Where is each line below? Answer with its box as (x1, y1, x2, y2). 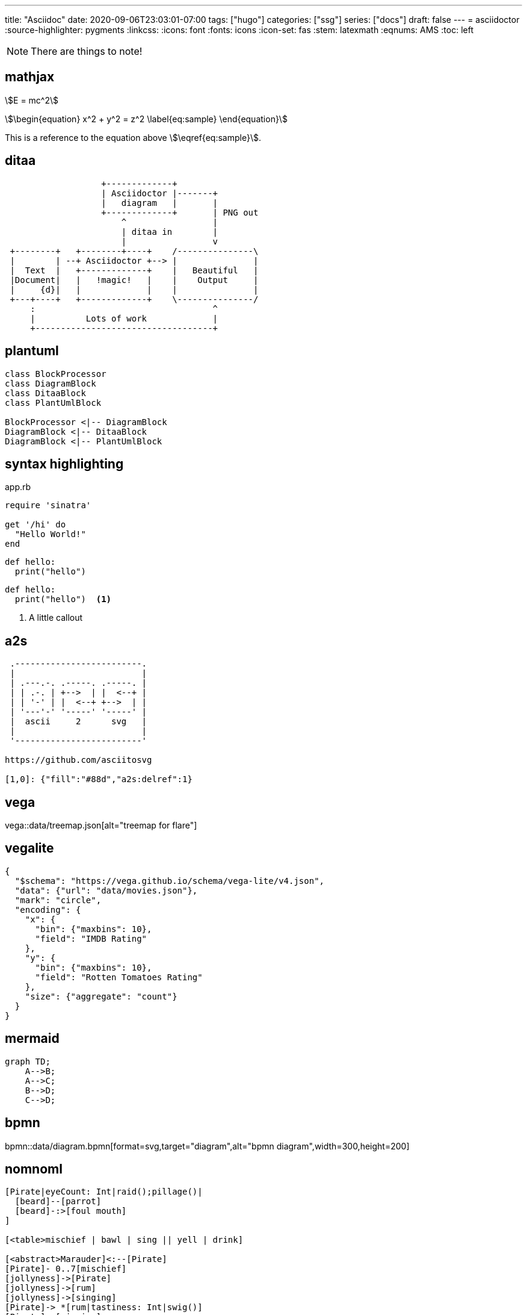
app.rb (5, 482, 31, 493)
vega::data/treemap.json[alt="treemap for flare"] (5, 820, 197, 831)
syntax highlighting (5, 456, 124, 471)
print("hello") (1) (14, 594, 112, 605)
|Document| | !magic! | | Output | (10, 275, 259, 285)
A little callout (29, 612, 83, 623)
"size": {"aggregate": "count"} (25, 991, 177, 1001)
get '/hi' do (5, 520, 66, 530)
